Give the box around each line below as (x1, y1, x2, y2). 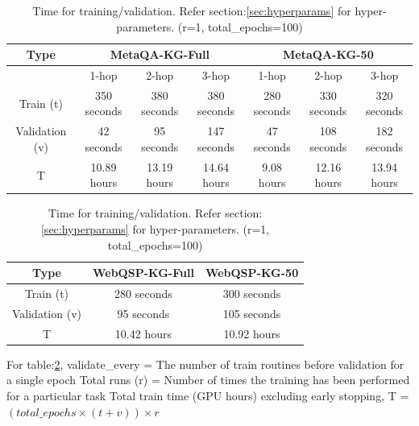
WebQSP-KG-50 (205, 264, 299, 281)
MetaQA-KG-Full (110, 46, 209, 63)
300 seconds (222, 285, 281, 302)
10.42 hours (114, 325, 172, 341)
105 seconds (222, 304, 281, 321)
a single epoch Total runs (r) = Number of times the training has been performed (6, 371, 410, 388)
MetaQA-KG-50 (283, 46, 374, 63)
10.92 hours (223, 325, 280, 341)
